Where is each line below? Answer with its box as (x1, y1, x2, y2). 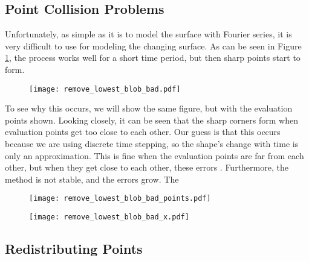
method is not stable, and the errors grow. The (5, 172, 179, 185)
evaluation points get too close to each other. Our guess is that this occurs (5, 125, 281, 138)
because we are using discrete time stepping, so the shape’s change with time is (5, 137, 299, 150)
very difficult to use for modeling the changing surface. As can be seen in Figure (5, 39, 302, 52)
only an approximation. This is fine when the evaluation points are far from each (5, 149, 304, 162)
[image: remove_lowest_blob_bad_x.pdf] (29, 213, 189, 222)
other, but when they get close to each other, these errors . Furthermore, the (5, 161, 288, 174)
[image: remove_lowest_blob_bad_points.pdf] (29, 194, 211, 203)
